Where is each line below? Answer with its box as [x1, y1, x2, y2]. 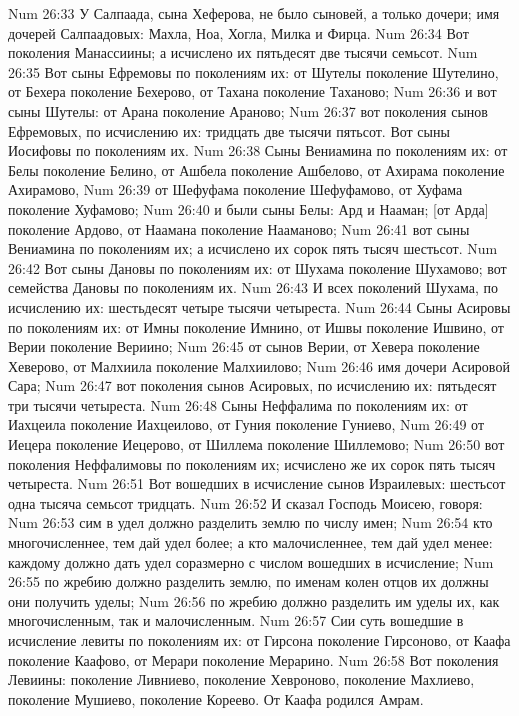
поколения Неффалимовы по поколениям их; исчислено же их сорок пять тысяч [8, 453, 496, 474]
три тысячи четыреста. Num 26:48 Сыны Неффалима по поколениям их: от [8, 394, 468, 415]
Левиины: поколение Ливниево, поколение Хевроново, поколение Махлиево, [8, 669, 475, 690]
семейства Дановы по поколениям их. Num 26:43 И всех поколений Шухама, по [8, 277, 498, 298]
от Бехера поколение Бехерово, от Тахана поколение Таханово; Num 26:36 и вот [8, 81, 497, 102]
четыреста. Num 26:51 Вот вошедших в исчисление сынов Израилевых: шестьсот [8, 473, 506, 494]
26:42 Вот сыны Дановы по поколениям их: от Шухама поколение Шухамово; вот [8, 257, 507, 278]
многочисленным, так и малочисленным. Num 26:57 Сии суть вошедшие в [8, 610, 464, 631]
